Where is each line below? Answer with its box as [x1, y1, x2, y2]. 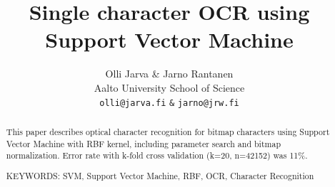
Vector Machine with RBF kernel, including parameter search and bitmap [6, 137, 281, 149]
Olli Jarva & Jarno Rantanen [105, 66, 234, 81]
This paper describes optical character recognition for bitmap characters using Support [6, 125, 330, 137]
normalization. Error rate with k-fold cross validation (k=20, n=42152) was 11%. [6, 149, 308, 161]
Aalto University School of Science [94, 80, 245, 95]
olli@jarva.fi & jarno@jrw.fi [99, 97, 239, 108]
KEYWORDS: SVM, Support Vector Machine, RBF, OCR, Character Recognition [6, 169, 314, 181]
